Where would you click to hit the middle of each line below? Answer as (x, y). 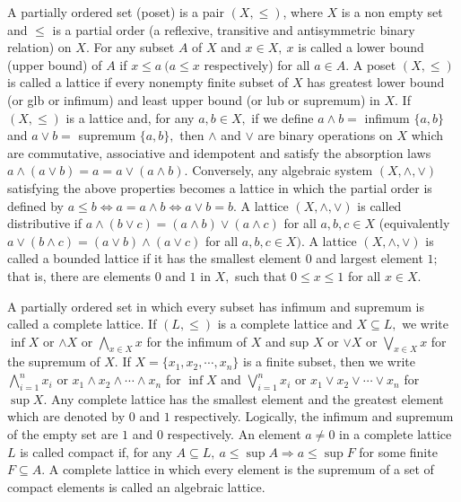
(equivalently (414, 223)
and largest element (370, 258)
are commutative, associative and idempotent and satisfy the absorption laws (219, 152)
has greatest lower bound (376, 82)
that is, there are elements (79, 275)
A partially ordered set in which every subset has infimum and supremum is (216, 306)
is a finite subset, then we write (329, 361)
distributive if (44, 223)
